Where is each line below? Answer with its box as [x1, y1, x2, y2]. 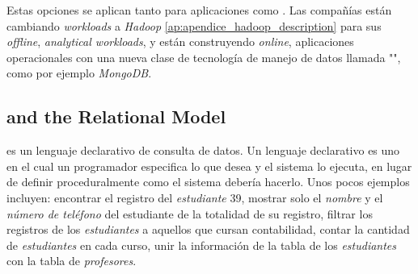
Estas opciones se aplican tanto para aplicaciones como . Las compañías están [6, 2, 392, 18]
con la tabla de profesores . [6, 252, 137, 269]
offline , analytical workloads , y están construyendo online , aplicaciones [6, 33, 354, 50]
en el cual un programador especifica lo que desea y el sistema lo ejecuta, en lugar [6, 157, 412, 174]
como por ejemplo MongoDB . [6, 64, 152, 81]
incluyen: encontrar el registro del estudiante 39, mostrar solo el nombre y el [6, 189, 383, 205]
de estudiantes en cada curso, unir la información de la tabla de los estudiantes [6, 236, 397, 253]
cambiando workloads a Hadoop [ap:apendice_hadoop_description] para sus [6, 17, 382, 34]
